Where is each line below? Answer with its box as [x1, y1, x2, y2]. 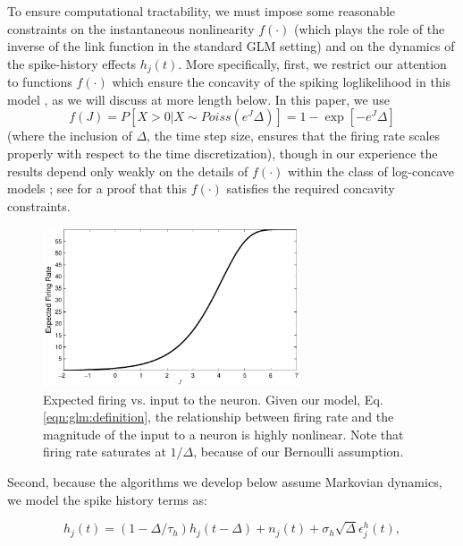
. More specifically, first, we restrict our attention [178, 54, 447, 73]
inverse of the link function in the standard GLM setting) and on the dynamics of [7, 37, 455, 55]
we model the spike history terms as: [7, 490, 207, 508]
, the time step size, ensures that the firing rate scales [147, 126, 441, 145]
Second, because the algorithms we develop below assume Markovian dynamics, [7, 472, 442, 491]
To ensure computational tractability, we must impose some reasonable [7, 2, 396, 20]
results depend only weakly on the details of [7, 161, 248, 180]
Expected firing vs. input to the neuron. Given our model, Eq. [43, 389, 383, 408]
